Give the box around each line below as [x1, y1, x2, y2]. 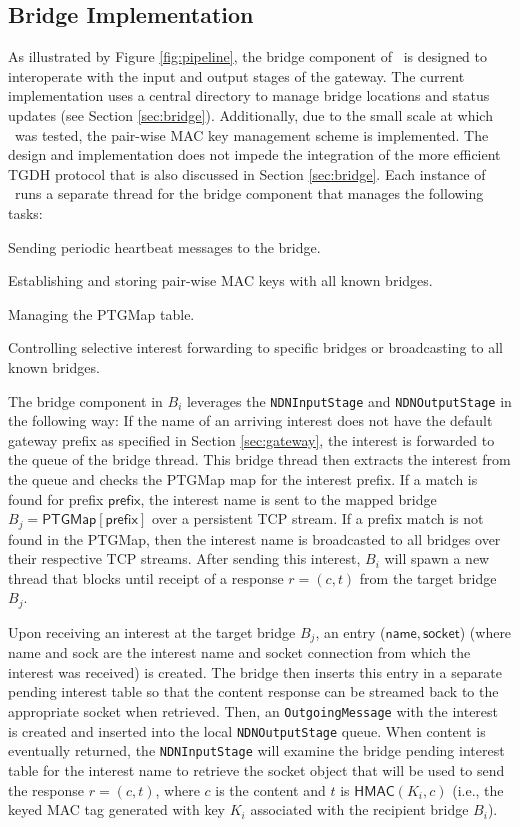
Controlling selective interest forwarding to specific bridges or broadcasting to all [8, 337, 503, 358]
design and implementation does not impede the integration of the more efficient [8, 144, 501, 165]
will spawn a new [384, 548, 490, 569]
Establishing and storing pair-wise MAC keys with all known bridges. [8, 270, 433, 291]
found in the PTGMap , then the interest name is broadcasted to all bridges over [8, 528, 501, 549]
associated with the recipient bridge [250, 799, 469, 820]
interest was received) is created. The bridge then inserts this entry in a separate [8, 661, 502, 682]
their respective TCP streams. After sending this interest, [8, 548, 361, 569]
